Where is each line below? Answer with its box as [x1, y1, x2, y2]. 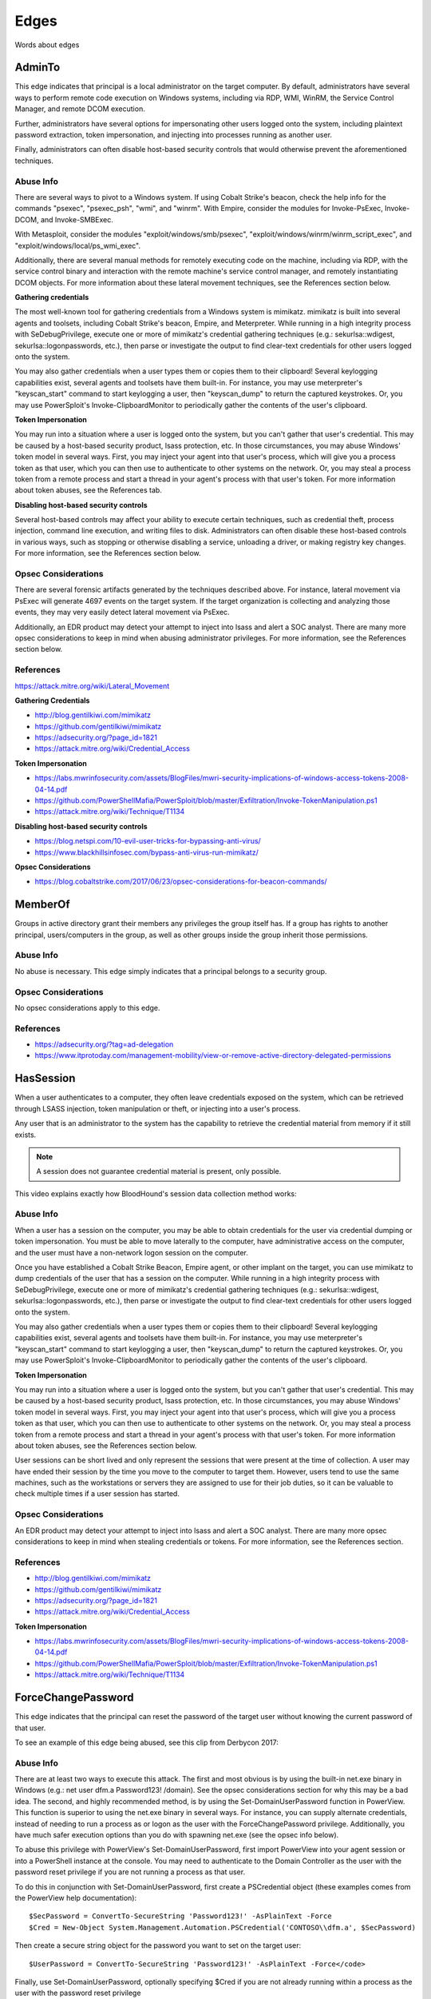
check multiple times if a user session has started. [14, 1489, 180, 1498]
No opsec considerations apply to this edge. [14, 1003, 160, 1012]
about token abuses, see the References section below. [14, 1440, 197, 1450]
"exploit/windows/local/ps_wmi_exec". [14, 241, 141, 250]
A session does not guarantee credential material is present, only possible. [36, 1167, 282, 1176]
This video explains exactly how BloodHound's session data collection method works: [14, 1188, 297, 1199]
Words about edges [14, 40, 80, 50]
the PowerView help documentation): [14, 1893, 137, 1902]
